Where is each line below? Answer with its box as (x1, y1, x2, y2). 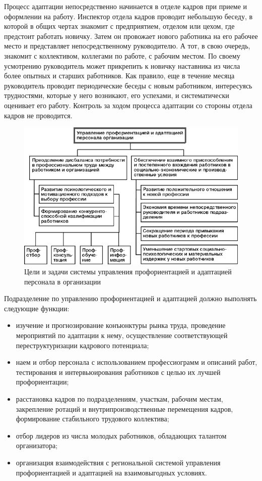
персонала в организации (24, 276, 101, 286)
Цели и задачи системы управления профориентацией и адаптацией (24, 266, 232, 277)
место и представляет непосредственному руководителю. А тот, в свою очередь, (4, 40, 250, 51)
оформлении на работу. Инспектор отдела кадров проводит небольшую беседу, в (4, 11, 253, 21)
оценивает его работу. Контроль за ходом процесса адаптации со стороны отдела (4, 100, 252, 110)
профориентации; (16, 376, 69, 387)
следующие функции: (4, 303, 70, 313)
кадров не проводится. (4, 110, 73, 120)
